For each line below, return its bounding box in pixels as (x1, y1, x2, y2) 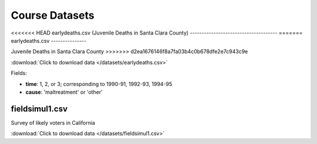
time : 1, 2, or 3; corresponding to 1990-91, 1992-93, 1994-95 (25, 80, 173, 87)
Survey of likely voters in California (11, 119, 95, 126)
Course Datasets (11, 9, 95, 22)
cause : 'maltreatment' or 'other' (25, 88, 103, 95)
